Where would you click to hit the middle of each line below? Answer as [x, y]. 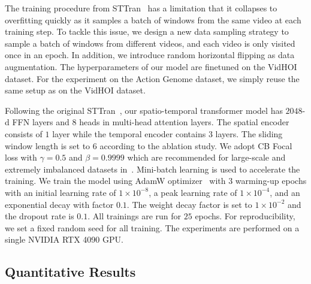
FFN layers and [41, 122]
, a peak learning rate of [193, 192]
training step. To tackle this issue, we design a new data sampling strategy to [147, 31]
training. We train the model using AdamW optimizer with [115, 181]
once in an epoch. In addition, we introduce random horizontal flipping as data [150, 55]
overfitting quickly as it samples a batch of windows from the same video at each [153, 19]
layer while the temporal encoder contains [129, 133]
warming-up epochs [271, 181]
